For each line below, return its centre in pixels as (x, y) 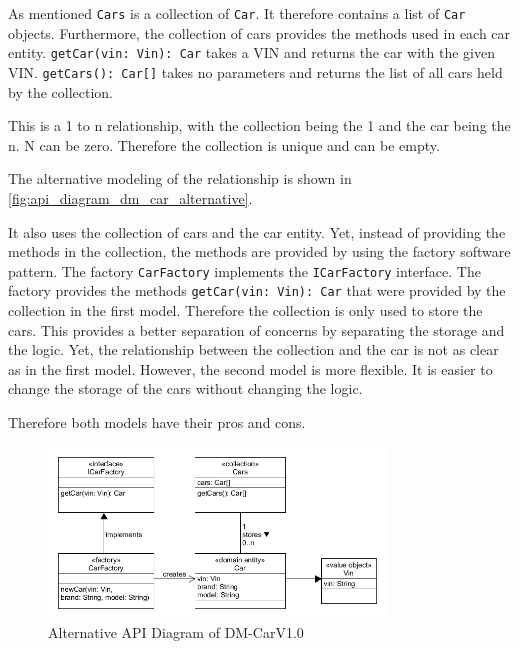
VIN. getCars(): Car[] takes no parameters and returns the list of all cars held (255, 71)
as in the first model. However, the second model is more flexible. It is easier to (250, 368)
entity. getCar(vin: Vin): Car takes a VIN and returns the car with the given (251, 52)
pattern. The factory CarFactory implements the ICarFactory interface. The (244, 270)
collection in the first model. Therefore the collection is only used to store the (245, 310)
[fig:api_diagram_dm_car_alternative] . (130, 197)
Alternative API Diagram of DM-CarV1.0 (176, 632)
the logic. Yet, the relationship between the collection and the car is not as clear (253, 349)
